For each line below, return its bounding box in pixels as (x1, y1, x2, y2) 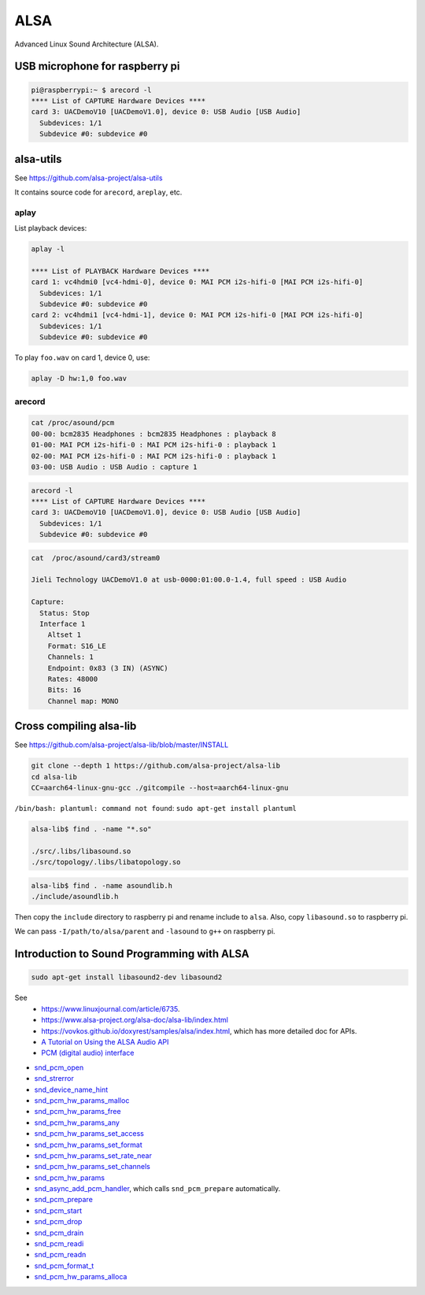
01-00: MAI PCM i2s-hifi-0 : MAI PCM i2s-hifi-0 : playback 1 (31, 441, 276, 450)
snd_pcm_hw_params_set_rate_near (34, 1150, 153, 1160)
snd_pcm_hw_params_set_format (34, 1140, 142, 1149)
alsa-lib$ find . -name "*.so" (31, 824, 153, 834)
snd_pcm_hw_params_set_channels (34, 1162, 151, 1171)
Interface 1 (39, 619, 86, 628)
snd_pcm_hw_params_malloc (34, 1095, 130, 1105)
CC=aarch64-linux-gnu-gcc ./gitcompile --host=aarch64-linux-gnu (31, 783, 289, 792)
